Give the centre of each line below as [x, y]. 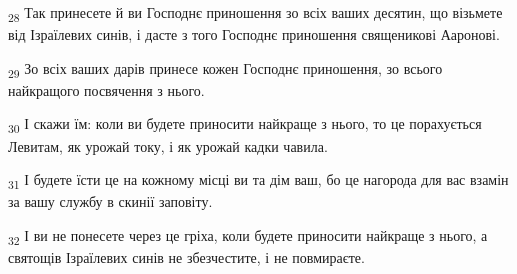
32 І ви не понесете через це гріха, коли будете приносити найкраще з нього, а [248, 236]
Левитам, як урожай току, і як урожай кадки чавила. [168, 145]
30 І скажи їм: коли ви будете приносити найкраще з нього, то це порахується [245, 125]
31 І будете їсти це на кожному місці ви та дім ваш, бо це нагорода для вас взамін [258, 180]
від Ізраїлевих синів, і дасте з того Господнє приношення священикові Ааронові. [254, 34]
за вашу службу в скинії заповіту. [110, 201]
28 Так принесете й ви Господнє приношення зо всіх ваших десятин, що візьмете [255, 13]
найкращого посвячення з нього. [106, 89]
